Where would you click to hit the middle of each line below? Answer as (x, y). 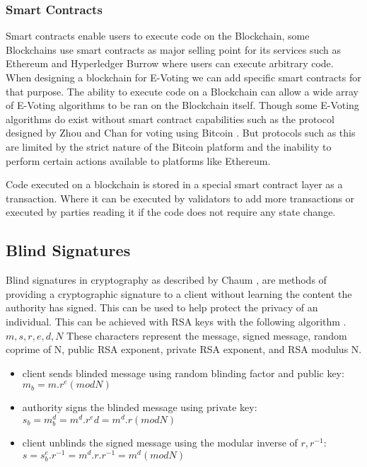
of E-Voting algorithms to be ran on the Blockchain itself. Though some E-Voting (182, 105)
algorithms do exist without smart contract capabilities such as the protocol (170, 119)
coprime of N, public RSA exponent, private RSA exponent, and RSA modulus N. (184, 349)
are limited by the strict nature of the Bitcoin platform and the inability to (169, 146)
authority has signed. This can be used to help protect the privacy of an (162, 307)
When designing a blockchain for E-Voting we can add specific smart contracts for (183, 77)
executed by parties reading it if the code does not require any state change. (171, 212)
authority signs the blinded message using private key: (140, 407)
